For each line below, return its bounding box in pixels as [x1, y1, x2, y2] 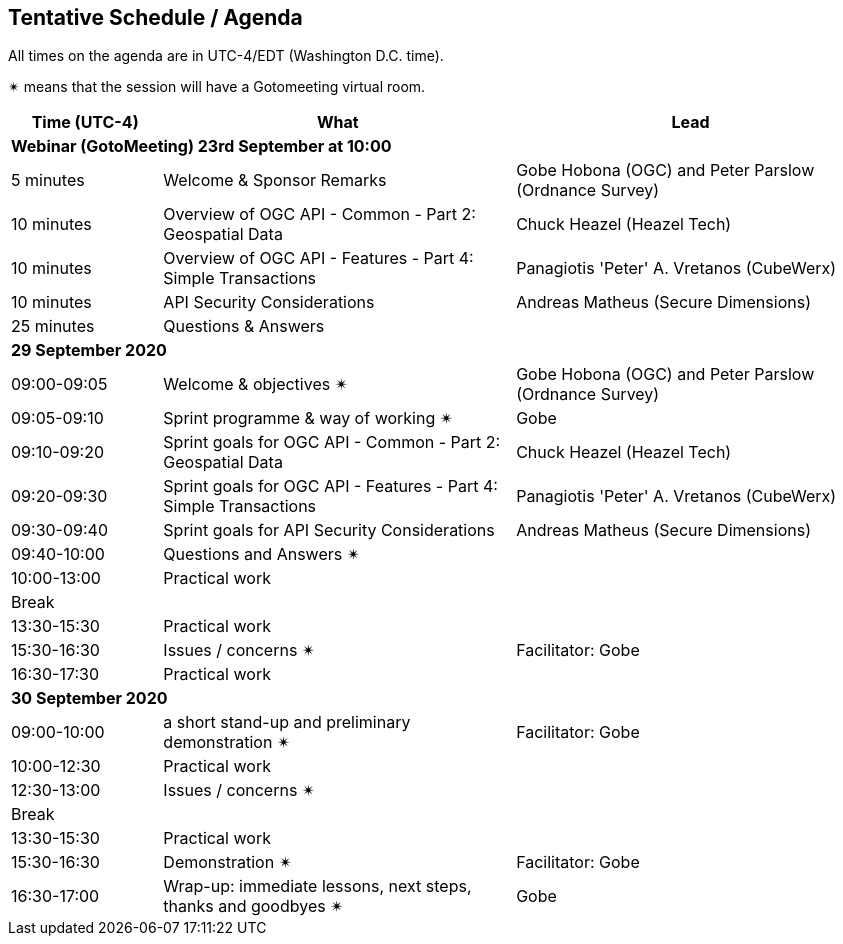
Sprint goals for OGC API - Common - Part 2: [163, 432, 501, 453]
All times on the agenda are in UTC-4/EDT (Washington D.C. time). [8, 47, 444, 65]
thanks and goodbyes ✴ [163, 896, 344, 917]
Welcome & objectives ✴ [163, 374, 349, 395]
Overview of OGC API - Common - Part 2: [163, 204, 476, 225]
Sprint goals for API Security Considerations [163, 520, 495, 541]
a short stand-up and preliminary [163, 712, 411, 733]
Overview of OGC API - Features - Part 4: [163, 248, 474, 269]
